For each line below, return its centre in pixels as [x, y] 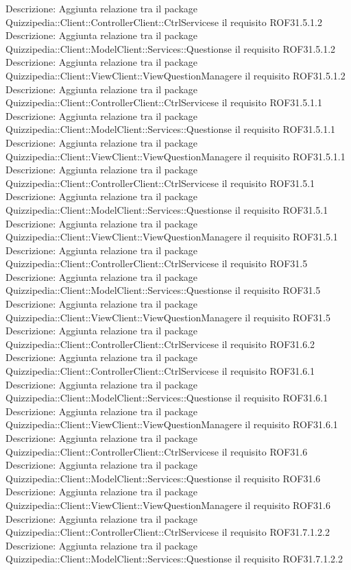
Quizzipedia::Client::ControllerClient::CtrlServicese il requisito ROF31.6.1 [160, 371]
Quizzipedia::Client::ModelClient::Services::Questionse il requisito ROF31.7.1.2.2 [174, 559]
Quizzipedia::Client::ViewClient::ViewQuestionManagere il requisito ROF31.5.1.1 [175, 156]
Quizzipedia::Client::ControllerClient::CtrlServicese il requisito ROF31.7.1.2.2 [168, 532]
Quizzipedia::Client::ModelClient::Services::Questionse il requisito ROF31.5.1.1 [171, 129]
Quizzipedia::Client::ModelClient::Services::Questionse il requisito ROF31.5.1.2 [171, 48]
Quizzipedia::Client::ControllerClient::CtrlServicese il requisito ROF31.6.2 [160, 344]
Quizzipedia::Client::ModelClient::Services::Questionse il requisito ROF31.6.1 [167, 398]
